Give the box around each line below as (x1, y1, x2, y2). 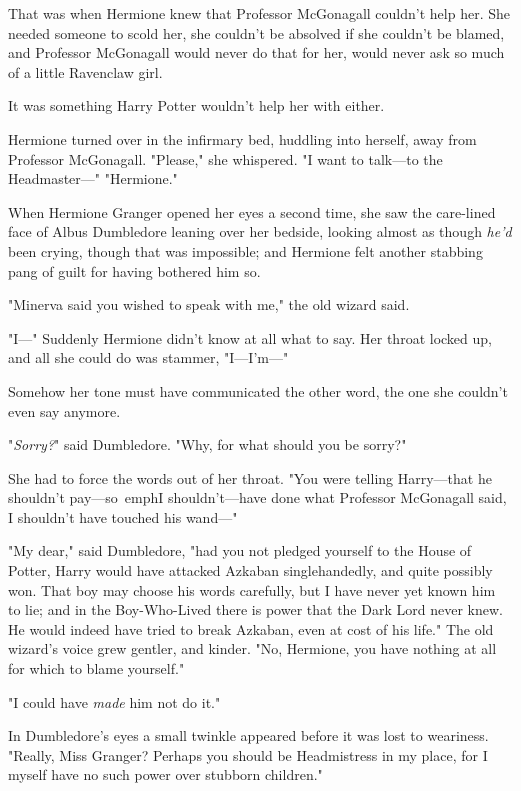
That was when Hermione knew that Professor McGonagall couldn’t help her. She (8, 3, 510, 23)
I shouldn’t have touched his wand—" (8, 506, 238, 527)
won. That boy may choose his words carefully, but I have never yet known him (8, 579, 496, 600)
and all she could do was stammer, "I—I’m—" (8, 347, 289, 368)
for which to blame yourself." (8, 658, 185, 679)
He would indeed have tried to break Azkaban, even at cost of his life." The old (8, 618, 494, 639)
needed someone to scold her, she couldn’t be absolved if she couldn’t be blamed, (8, 22, 505, 43)
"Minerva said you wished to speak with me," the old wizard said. (8, 294, 410, 315)
